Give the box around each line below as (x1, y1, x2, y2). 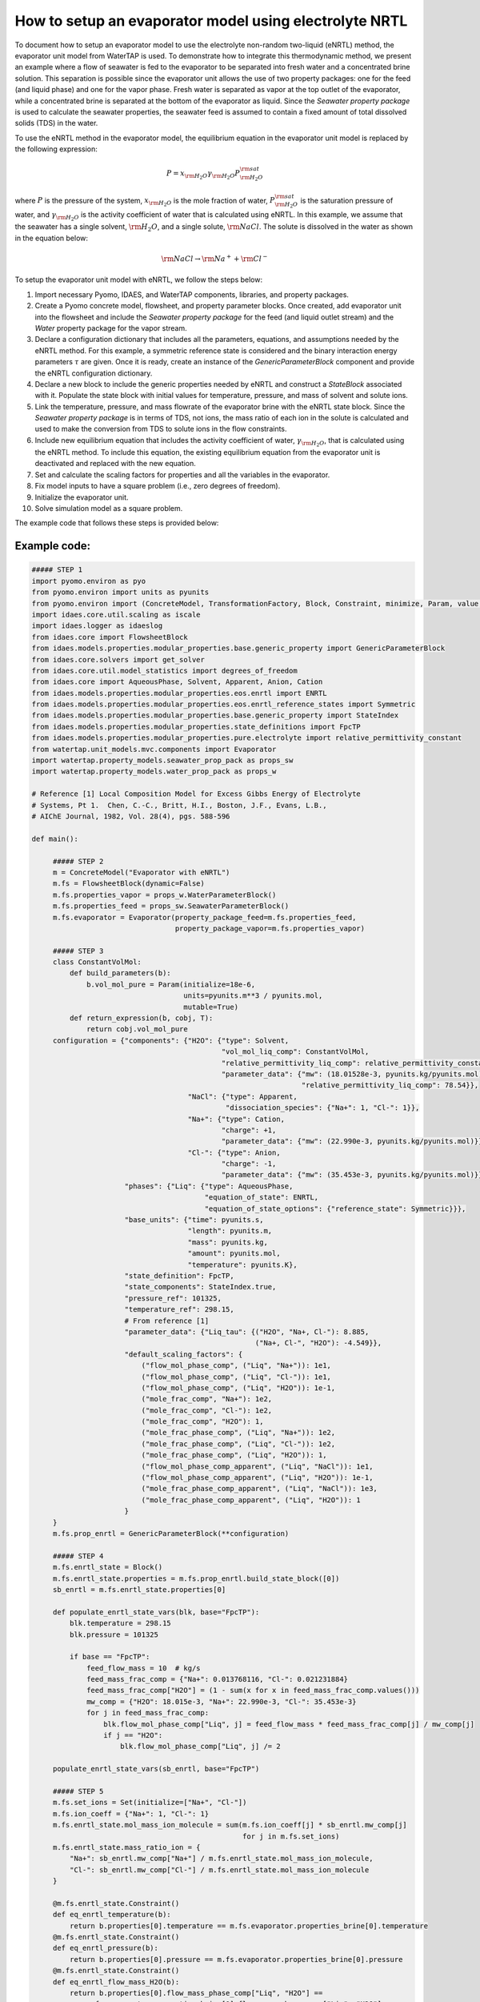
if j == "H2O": (102, 1731, 163, 1740)
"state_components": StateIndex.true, (124, 1282, 277, 1292)
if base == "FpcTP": (69, 1652, 150, 1662)
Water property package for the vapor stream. (34, 323, 187, 332)
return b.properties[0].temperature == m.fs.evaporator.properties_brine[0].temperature (69, 1921, 428, 1930)
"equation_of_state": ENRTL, (204, 1193, 319, 1202)
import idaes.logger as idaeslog (31, 621, 163, 630)
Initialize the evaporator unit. (34, 492, 129, 502)
